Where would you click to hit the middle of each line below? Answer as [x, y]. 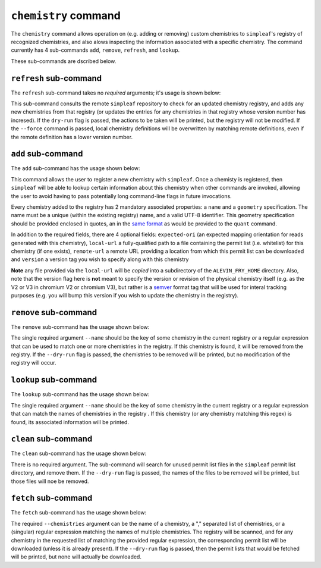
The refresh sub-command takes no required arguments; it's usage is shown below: [116, 93]
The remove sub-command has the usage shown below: [80, 327]
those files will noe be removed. [50, 481]
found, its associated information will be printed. [70, 422]
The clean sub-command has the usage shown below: [79, 454]
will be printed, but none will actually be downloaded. [76, 557]
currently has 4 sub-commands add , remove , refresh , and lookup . [95, 50]
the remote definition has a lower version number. [72, 137]
